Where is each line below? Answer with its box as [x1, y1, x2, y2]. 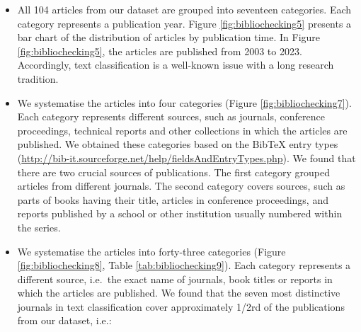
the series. [17, 219, 61, 234]
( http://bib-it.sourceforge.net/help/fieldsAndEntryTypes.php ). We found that [17, 150, 356, 165]
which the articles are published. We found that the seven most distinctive [17, 285, 340, 300]
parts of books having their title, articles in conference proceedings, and [17, 192, 328, 207]
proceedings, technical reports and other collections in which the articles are [17, 122, 348, 137]
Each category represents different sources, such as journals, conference [17, 109, 325, 124]
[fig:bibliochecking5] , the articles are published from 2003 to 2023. [17, 43, 302, 58]
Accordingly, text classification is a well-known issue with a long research [17, 57, 334, 72]
